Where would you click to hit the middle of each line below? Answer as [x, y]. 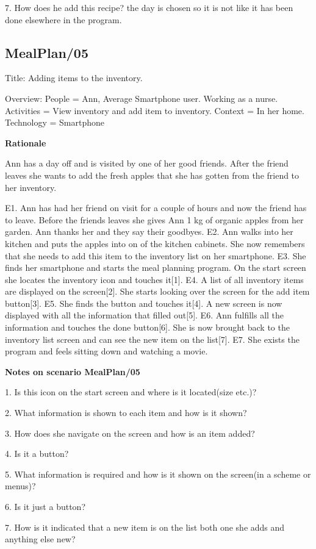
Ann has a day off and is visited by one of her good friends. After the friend [147, 163]
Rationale [26, 142]
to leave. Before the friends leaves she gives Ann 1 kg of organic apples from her [154, 219]
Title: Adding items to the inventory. [74, 78]
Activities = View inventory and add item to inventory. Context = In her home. [155, 110]
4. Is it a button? [37, 454]
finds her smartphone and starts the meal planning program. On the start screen [156, 267]
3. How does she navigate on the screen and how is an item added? [130, 433]
